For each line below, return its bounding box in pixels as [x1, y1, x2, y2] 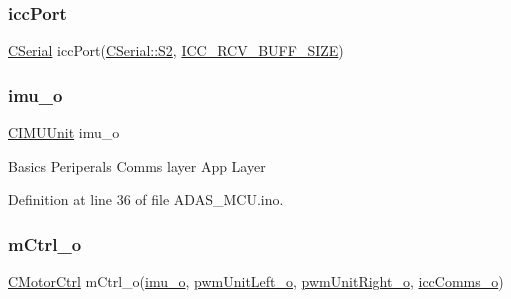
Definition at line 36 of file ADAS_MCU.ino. [8, 189, 284, 210]
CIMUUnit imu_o [8, 122, 120, 143]
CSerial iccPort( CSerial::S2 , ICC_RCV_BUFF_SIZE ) [8, 40, 344, 61]
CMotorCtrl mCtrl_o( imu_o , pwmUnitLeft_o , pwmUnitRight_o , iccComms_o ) [8, 271, 504, 292]
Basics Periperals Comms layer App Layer [8, 155, 266, 176]
